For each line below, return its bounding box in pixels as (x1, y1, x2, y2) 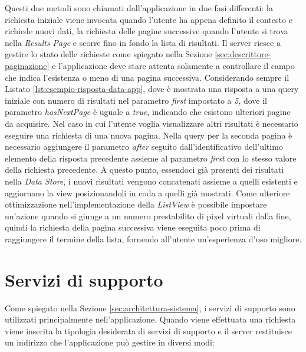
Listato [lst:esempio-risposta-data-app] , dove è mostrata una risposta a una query (5, 83, 299, 95)
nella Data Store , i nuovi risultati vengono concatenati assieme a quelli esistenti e (5, 175, 298, 187)
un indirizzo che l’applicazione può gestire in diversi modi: (5, 336, 215, 348)
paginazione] (5, 59, 50, 71)
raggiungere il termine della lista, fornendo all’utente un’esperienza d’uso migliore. (5, 232, 302, 245)
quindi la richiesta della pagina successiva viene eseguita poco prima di (5, 221, 261, 233)
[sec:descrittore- (215, 48, 271, 60)
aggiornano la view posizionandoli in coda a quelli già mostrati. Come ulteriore (5, 186, 290, 199)
